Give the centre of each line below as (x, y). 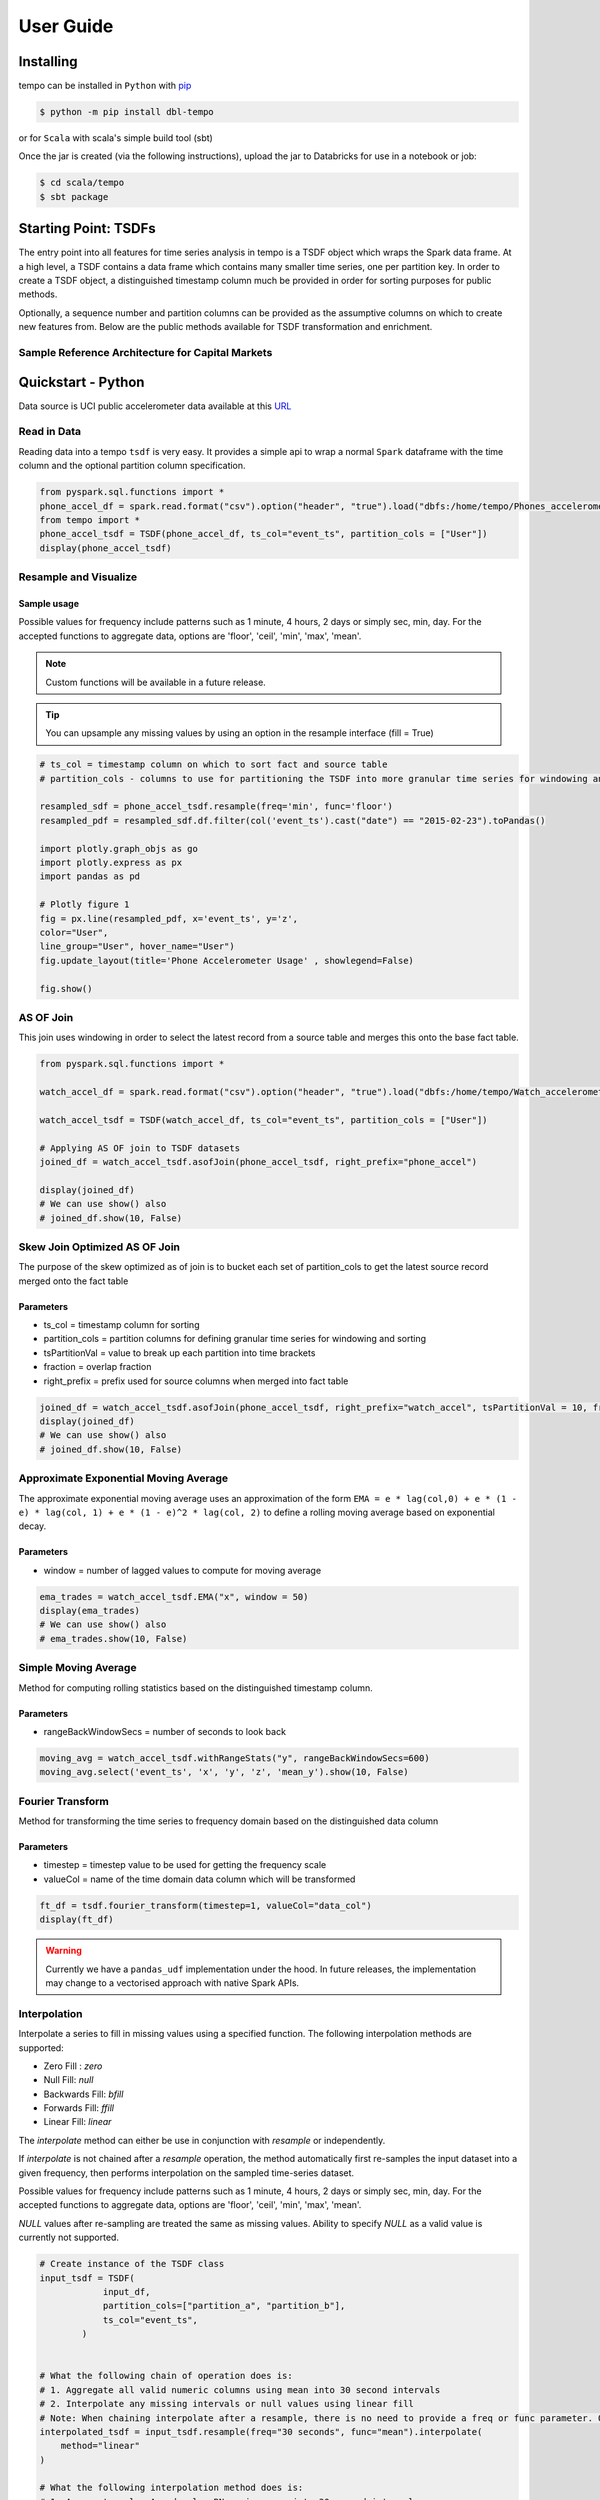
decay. (32, 1526)
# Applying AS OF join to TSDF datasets (139, 1148)
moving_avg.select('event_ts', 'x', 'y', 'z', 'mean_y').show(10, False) (224, 1772)
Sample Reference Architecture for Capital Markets (145, 353)
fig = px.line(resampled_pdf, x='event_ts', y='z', (169, 918)
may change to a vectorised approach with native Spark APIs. (172, 1983)
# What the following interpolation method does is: (171, 2488)
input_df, (126, 2291)
